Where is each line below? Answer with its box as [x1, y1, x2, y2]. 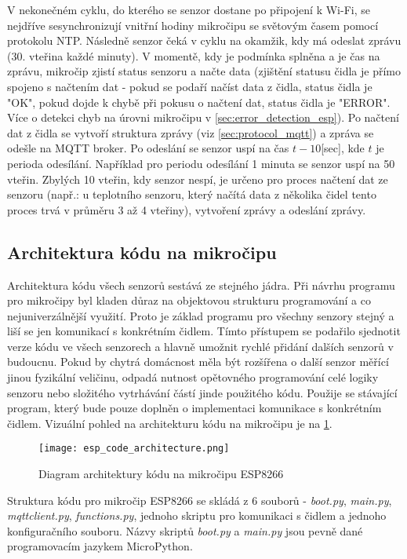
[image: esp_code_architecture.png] [38, 443, 230, 455]
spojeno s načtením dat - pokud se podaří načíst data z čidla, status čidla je [7, 78, 372, 94]
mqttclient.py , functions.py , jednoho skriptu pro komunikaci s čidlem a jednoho [7, 507, 387, 524]
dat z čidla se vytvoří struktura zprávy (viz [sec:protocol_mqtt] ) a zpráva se [7, 124, 374, 141]
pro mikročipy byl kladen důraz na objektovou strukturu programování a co [7, 292, 371, 309]
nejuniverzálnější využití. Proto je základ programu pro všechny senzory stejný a [7, 307, 394, 323]
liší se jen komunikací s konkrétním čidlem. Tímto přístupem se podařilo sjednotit [7, 323, 401, 339]
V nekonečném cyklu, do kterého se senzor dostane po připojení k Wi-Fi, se [7, 2, 370, 17]
